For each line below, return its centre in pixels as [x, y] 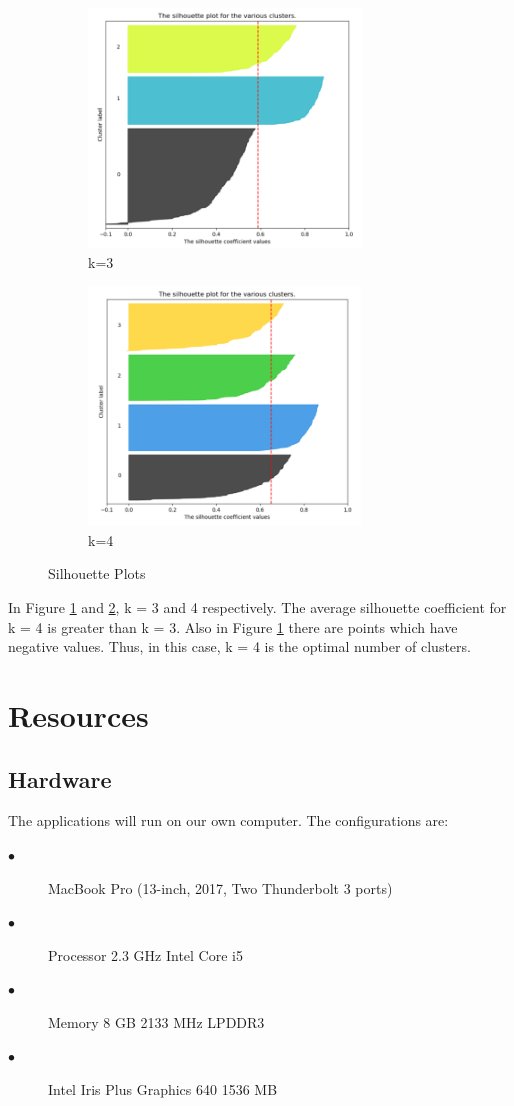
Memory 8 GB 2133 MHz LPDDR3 [156, 1021]
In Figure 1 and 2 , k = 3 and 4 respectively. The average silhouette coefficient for [257, 606]
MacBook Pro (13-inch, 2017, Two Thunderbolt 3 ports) [220, 887]
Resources [78, 714]
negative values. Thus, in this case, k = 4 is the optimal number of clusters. [239, 646]
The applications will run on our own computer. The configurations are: [228, 820]
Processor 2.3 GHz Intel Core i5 [145, 954]
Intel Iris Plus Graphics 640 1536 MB [163, 1089]
